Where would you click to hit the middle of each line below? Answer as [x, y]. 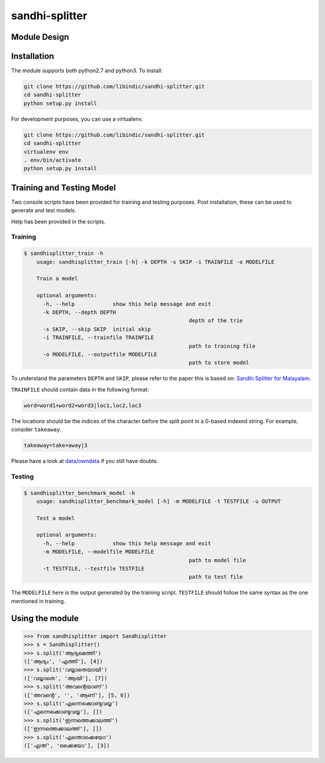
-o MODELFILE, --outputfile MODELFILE [100, 354]
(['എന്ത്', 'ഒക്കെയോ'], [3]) [67, 745]
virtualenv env [46, 152]
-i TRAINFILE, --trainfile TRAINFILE [99, 338]
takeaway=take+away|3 [56, 445]
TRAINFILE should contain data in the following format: [80, 389]
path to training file [222, 346]
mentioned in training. [38, 601]
